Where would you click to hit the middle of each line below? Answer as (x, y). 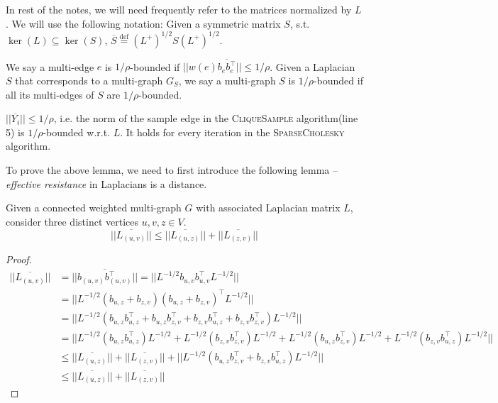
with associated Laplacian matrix (268, 208)
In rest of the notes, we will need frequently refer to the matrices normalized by (179, 9)
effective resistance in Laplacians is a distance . (106, 183)
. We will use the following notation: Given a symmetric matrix (143, 23)
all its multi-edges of (50, 94)
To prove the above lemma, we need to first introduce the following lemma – (172, 169)
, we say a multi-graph (227, 80)
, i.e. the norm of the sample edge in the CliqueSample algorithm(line (206, 118)
